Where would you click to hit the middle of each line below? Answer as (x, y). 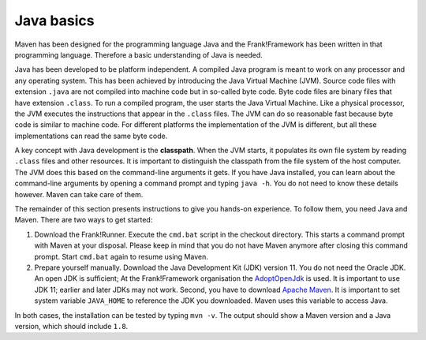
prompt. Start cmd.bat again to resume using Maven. (121, 256)
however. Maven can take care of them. (79, 194)
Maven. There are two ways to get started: (84, 220)
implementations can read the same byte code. (91, 136)
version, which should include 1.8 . (71, 326)
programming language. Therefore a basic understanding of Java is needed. (139, 54)
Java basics (54, 21)
